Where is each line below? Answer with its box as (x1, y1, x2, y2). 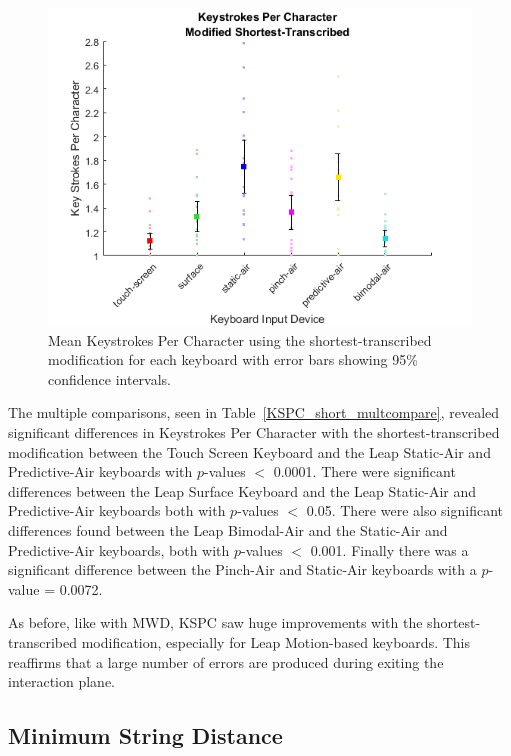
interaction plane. (8, 671, 116, 692)
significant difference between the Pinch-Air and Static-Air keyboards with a (8, 559, 477, 580)
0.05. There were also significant (306, 500, 504, 521)
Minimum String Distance (8, 720, 283, 751)
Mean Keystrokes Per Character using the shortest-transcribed (48, 329, 432, 350)
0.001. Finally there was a (310, 539, 469, 560)
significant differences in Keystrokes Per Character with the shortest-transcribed (8, 421, 500, 442)
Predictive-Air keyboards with (8, 461, 193, 482)
